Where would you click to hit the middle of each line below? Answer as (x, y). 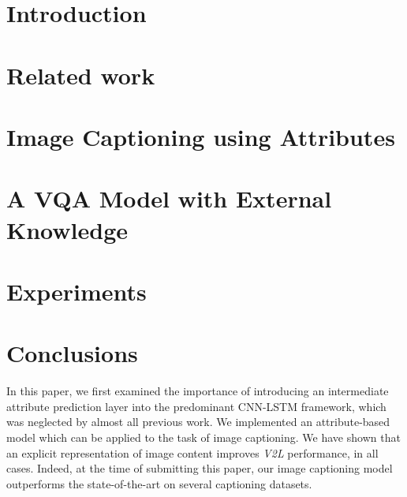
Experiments (77, 291)
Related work (81, 75)
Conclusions (72, 353)
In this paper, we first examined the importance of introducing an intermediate (198, 391)
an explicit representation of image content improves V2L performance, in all (192, 452)
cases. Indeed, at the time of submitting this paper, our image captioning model (200, 468)
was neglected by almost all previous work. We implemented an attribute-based (198, 422)
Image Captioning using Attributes (201, 136)
